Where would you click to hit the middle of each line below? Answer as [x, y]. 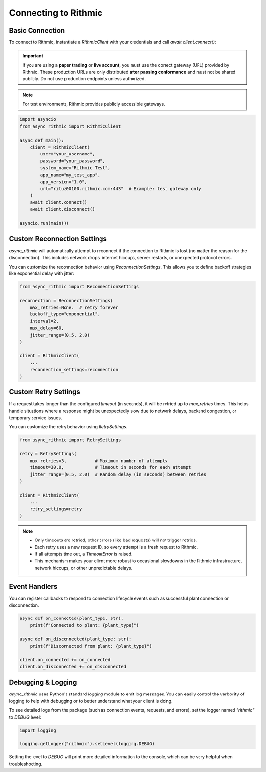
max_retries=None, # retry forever [74, 308]
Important [33, 56]
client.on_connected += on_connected [65, 660]
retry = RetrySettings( [48, 454]
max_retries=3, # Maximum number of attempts [99, 461]
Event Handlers [33, 587]
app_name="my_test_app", [70, 175]
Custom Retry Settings [45, 392]
